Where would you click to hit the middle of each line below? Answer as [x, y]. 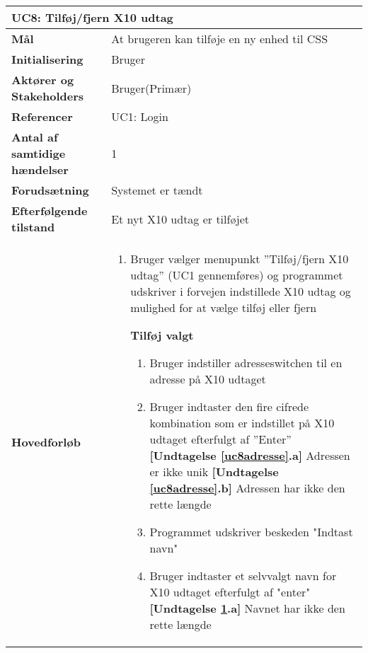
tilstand [33, 227]
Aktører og [43, 80]
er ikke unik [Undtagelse [214, 472]
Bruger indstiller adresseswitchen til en [246, 363]
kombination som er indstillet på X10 [242, 423]
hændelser [40, 169]
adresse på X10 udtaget [208, 379]
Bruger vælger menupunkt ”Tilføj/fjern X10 [240, 259]
